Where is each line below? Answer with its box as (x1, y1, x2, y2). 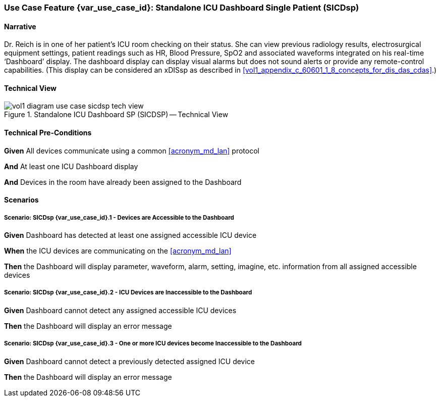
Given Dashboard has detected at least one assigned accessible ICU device (4, 231, 257, 240)
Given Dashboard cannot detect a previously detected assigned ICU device (4, 357, 255, 366)
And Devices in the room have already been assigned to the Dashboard (4, 177, 242, 186)
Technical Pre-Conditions (4, 128, 92, 137)
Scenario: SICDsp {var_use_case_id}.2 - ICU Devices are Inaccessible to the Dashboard (4, 289, 252, 296)
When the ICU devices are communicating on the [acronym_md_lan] (4, 246, 232, 256)
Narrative (4, 22, 36, 31)
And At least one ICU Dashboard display (4, 162, 138, 171)
